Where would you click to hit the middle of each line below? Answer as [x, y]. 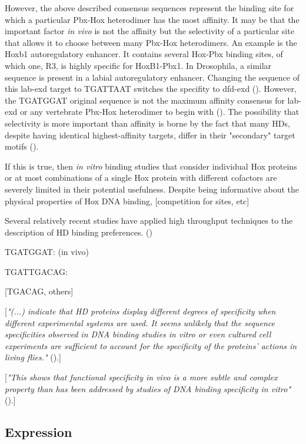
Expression [39, 432]
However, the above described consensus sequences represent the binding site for [149, 8]
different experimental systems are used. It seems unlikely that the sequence [140, 322]
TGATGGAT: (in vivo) [47, 252]
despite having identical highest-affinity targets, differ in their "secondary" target [150, 135]
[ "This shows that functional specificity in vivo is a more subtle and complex [141, 377]
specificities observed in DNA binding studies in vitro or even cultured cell [138, 334]
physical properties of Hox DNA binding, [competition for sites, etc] [127, 201]
